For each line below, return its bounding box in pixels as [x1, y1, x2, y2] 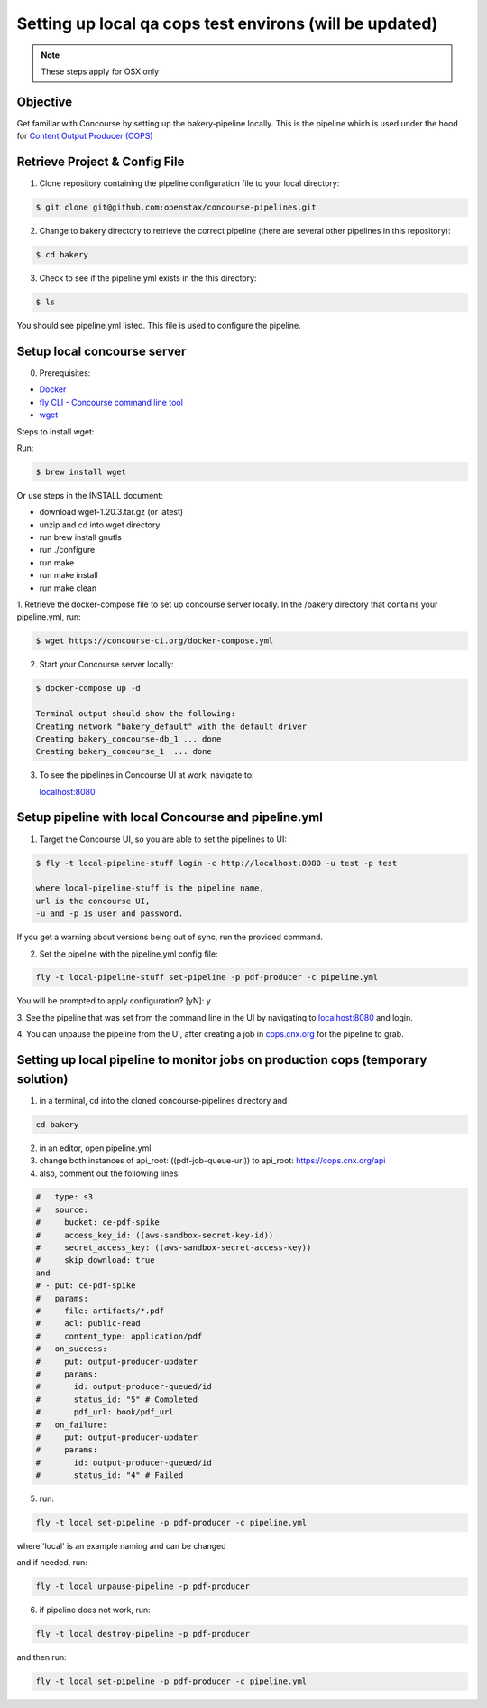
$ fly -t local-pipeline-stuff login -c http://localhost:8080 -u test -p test [35, 858, 398, 868]
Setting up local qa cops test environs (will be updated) [16, 14, 438, 33]
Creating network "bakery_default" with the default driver [35, 721, 308, 732]
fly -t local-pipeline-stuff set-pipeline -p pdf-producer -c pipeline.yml [35, 972, 379, 983]
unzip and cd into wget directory [39, 519, 161, 530]
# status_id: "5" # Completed [35, 1394, 198, 1405]
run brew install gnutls [39, 532, 122, 543]
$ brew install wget [35, 466, 126, 477]
